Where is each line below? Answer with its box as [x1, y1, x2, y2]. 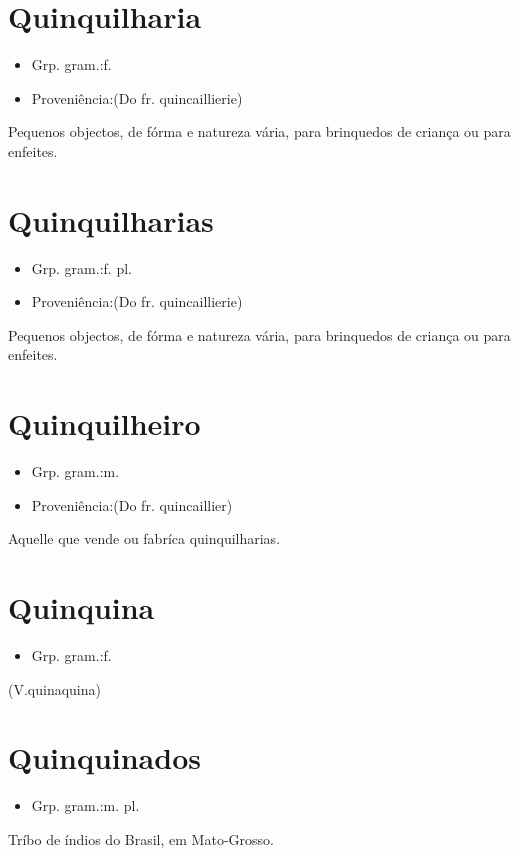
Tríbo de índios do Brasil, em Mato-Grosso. [8, 828, 274, 849]
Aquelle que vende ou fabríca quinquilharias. [8, 528, 281, 549]
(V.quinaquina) [8, 678, 101, 699]
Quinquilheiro [8, 403, 201, 444]
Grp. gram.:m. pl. [31, 795, 140, 816]
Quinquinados [8, 737, 201, 778]
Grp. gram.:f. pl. [31, 257, 132, 278]
